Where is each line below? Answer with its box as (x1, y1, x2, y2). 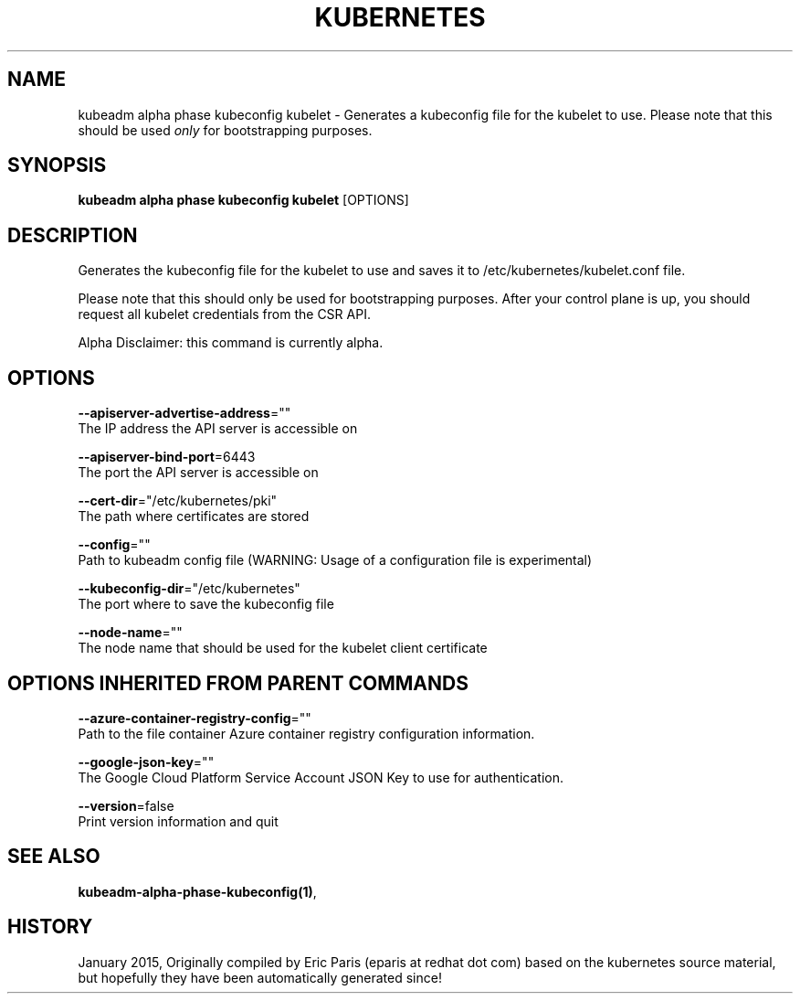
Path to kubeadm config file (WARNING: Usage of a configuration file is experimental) (78, 552, 593, 569)
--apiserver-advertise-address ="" (78, 405, 291, 421)
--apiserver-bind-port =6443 (78, 449, 256, 465)
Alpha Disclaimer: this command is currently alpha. (78, 335, 384, 351)
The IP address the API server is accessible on (78, 421, 358, 437)
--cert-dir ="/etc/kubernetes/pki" (78, 493, 278, 509)
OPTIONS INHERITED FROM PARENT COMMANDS (7, 671, 468, 695)
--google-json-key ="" (78, 753, 215, 770)
